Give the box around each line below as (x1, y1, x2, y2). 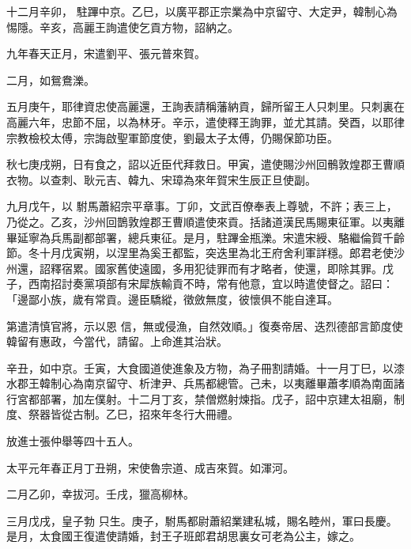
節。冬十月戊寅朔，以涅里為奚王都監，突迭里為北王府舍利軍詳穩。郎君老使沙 (6, 244, 405, 261)
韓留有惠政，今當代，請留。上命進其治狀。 (6, 333, 228, 350)
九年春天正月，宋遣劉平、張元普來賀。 (6, 45, 205, 62)
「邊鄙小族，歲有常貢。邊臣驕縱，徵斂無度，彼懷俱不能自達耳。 (6, 290, 338, 307)
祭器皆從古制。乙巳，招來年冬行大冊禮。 (28, 406, 239, 422)
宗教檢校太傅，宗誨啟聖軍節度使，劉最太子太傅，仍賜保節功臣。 (6, 129, 338, 146)
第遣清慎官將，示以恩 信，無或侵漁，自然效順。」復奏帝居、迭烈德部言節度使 (6, 317, 403, 334)
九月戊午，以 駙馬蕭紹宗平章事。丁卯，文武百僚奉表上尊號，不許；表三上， (6, 198, 398, 214)
